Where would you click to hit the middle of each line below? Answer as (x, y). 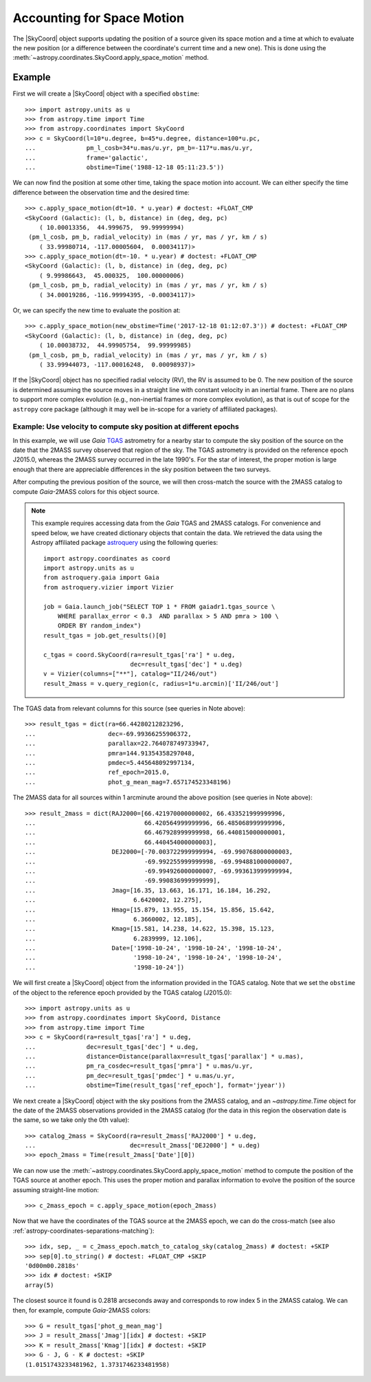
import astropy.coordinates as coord (107, 558)
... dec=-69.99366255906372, (108, 734)
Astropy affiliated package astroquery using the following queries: (125, 543)
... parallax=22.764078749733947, (117, 744)
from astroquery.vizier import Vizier (109, 587)
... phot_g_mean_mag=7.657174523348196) (128, 782)
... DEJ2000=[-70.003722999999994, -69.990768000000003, (159, 852)
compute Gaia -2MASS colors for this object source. (86, 491)
